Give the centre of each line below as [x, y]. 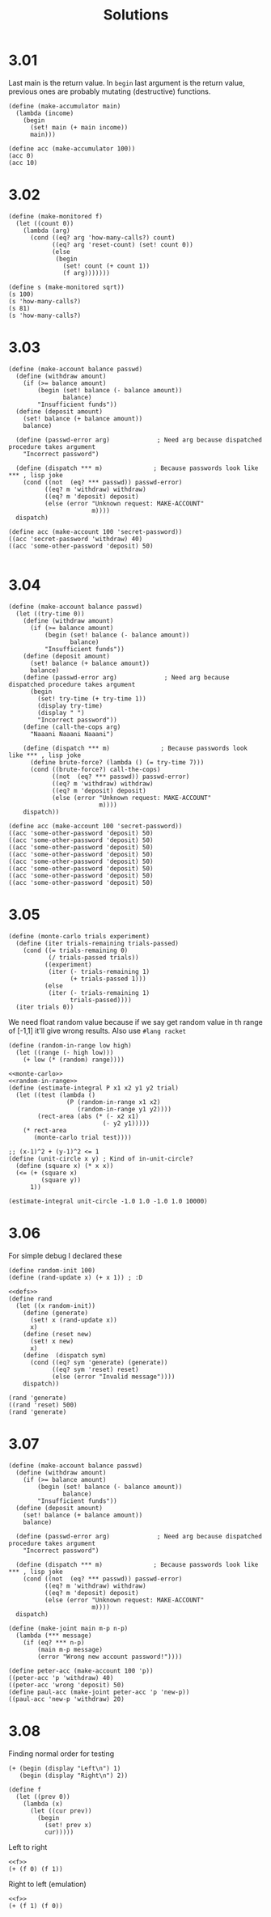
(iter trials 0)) [45, 1007]
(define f [25, 1789]
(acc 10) [23, 163]
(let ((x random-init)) [55, 1306]
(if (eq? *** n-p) [54, 1642]
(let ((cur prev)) [61, 1811]
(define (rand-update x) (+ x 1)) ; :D [76, 1277]
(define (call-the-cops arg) [72, 727]
